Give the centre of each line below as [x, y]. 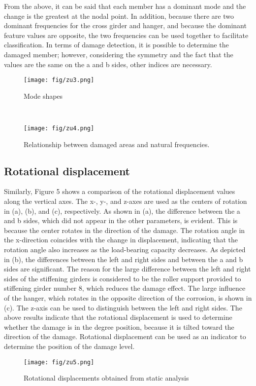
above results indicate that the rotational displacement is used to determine [118, 317]
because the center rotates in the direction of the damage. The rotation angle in [125, 230]
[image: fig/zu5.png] [59, 362]
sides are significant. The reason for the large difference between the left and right [128, 269]
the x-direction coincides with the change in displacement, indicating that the [121, 240]
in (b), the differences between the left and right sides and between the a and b [124, 259]
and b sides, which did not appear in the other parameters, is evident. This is [121, 220]
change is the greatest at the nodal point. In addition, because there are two [119, 16]
